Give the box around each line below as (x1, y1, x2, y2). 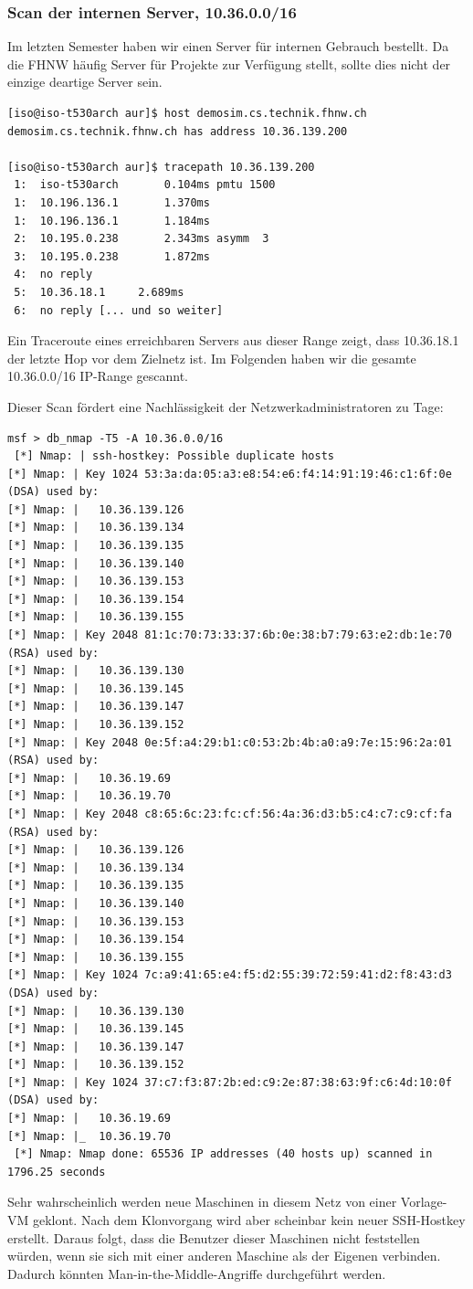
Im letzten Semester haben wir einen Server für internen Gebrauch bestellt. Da (7, 37, 449, 56)
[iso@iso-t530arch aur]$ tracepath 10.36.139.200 (7, 160, 315, 174)
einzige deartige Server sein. (7, 72, 163, 91)
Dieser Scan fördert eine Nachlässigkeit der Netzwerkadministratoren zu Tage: (7, 396, 444, 416)
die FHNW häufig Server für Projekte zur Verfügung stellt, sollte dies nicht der (7, 54, 451, 73)
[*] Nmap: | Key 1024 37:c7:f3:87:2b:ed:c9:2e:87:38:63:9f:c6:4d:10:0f (7, 1075, 452, 1089)
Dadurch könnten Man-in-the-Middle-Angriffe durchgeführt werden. (7, 1263, 386, 1283)
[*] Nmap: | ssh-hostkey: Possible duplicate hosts (14, 449, 334, 463)
